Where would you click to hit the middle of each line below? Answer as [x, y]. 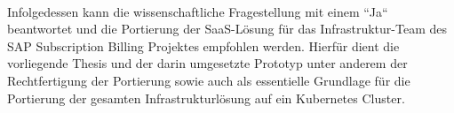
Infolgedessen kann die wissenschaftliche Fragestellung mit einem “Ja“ [198, 11]
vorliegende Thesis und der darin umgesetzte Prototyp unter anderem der [207, 63]
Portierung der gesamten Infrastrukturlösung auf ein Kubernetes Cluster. [206, 98]
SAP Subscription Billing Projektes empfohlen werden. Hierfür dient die [203, 45]
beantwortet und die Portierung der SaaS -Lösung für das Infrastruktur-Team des [227, 29]
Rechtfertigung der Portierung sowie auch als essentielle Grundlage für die [209, 80]
